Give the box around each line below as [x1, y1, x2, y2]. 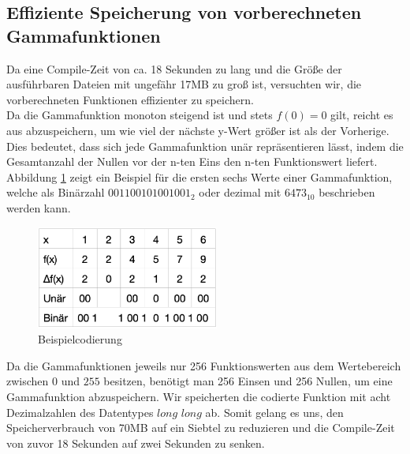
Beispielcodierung [38, 331, 122, 347]
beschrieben [319, 184, 375, 201]
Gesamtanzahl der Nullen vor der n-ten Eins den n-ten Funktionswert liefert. [6, 153, 378, 170]
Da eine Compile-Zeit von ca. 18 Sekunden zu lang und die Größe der [6, 60, 342, 77]
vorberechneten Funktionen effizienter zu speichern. [6, 91, 254, 107]
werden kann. [6, 199, 71, 216]
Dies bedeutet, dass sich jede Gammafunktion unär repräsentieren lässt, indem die [6, 137, 404, 154]
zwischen [6, 373, 49, 389]
